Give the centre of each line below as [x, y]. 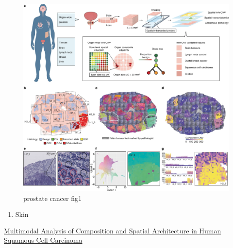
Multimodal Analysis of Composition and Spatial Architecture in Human [113, 230]
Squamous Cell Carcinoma [43, 240]
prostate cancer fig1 [52, 198]
